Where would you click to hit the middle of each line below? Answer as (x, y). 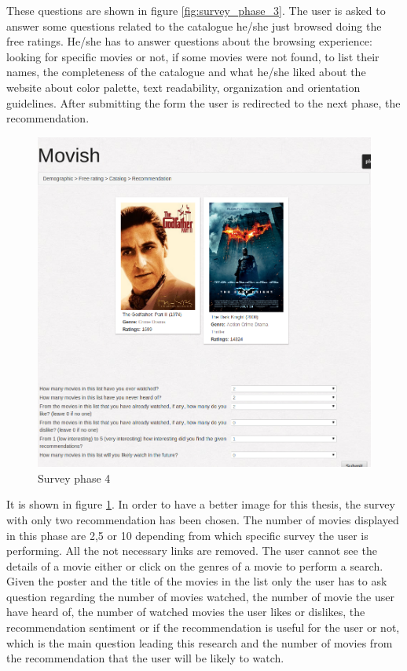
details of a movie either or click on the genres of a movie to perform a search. (195, 565)
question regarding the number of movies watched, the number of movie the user (200, 596)
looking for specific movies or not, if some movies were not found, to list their (193, 56)
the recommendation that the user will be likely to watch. (145, 658)
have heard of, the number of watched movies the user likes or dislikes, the (186, 612)
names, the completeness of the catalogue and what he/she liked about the (186, 72)
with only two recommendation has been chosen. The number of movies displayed (203, 519)
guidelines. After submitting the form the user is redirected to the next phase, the (203, 102)
